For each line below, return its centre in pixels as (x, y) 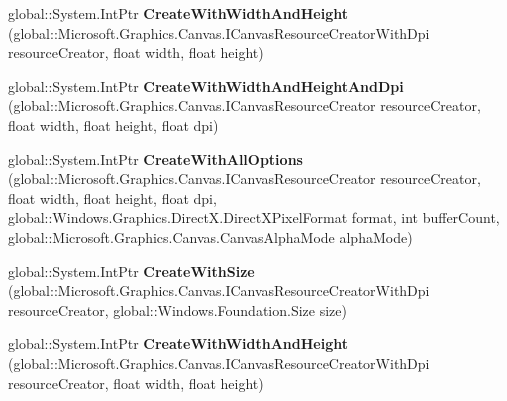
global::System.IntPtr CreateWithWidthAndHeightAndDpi (206, 85)
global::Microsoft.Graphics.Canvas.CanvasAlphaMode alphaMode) (210, 236)
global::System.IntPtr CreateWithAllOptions (155, 158)
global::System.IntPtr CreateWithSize (131, 270)
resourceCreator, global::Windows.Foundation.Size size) (177, 309)
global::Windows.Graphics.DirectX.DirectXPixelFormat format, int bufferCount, (254, 217)
